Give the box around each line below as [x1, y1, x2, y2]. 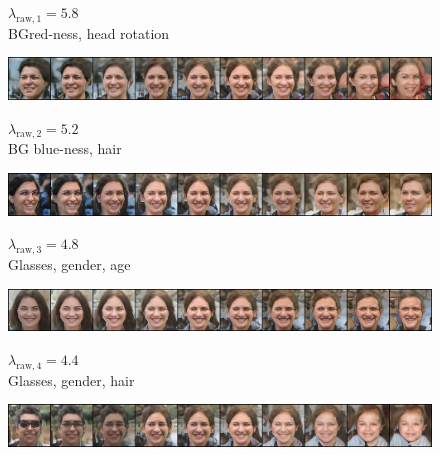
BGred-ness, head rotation [8, 22, 170, 43]
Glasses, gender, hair [8, 369, 135, 390]
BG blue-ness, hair [8, 138, 122, 159]
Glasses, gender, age [8, 254, 131, 275]
